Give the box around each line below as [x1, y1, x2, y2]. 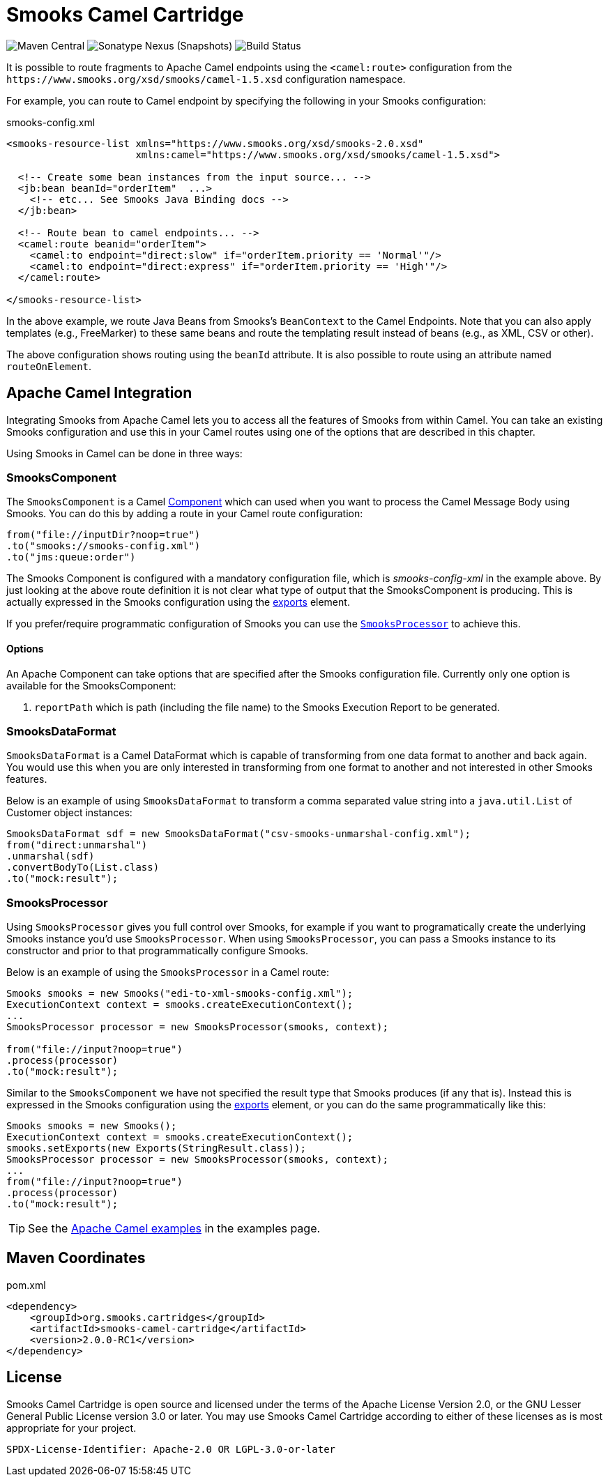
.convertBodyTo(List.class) [6, 862, 160, 873]
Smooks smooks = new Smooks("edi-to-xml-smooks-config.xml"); [6, 988, 354, 1000]
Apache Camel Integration [6, 384, 192, 402]
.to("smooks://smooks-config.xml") [6, 540, 201, 552]
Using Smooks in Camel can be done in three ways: [6, 447, 243, 459]
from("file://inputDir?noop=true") [6, 529, 201, 541]
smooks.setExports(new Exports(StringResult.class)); [6, 1143, 306, 1154]
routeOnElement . [6, 360, 92, 372]
